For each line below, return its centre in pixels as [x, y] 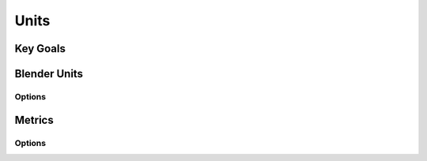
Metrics [34, 120]
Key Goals [40, 49]
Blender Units [49, 74]
